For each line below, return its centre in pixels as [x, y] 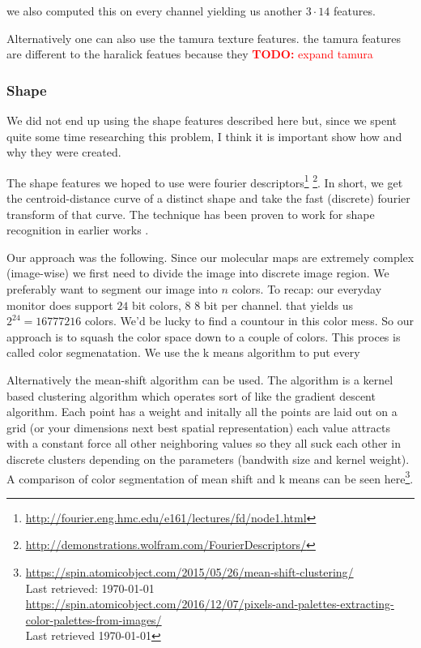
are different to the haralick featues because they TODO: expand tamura [190, 54]
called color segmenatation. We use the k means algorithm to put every [183, 352]
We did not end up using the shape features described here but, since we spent [202, 120]
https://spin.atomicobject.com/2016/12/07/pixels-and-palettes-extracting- [210, 604]
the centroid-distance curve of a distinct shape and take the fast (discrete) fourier [208, 198]
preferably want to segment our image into [112, 289]
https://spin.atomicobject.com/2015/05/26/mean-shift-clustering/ [189, 571]
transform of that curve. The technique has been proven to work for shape [191, 214]
